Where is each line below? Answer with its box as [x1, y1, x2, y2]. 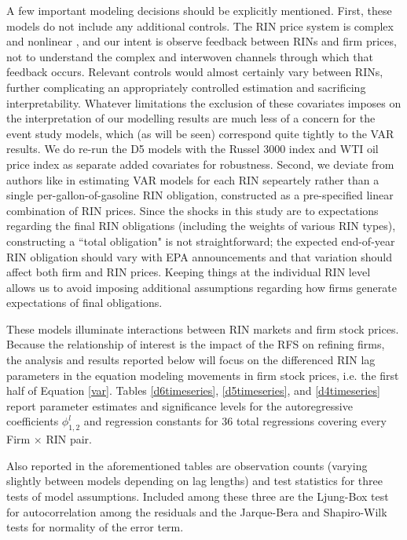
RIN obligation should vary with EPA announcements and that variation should [6, 248, 392, 265]
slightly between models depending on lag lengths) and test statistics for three [6, 472, 383, 489]
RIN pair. [46, 431, 93, 447]
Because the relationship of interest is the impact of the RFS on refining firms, [6, 336, 385, 352]
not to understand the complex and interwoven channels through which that [6, 48, 373, 64]
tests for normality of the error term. [6, 519, 184, 535]
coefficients [6, 413, 59, 429]
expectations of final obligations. [6, 294, 163, 311]
